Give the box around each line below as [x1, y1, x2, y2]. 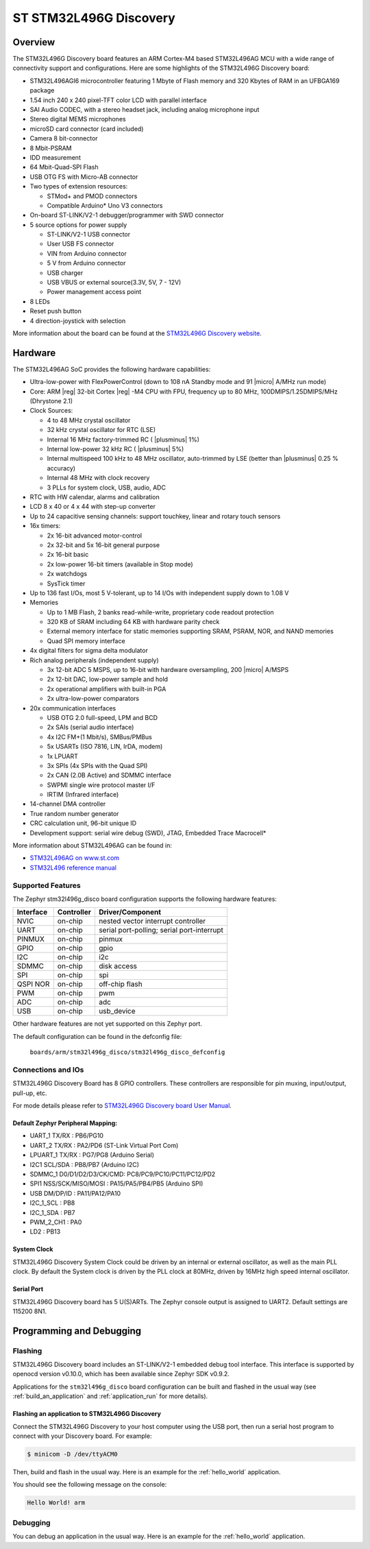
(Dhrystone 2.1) [29, 397, 73, 405]
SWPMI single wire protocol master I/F [47, 780, 156, 789]
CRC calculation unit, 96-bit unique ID [29, 819, 137, 828]
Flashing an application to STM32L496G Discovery [12, 1410, 161, 1418]
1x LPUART [47, 752, 78, 760]
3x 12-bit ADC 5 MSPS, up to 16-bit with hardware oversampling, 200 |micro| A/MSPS [47, 666, 289, 674]
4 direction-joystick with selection [29, 316, 126, 325]
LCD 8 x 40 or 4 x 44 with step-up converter [29, 503, 156, 511]
